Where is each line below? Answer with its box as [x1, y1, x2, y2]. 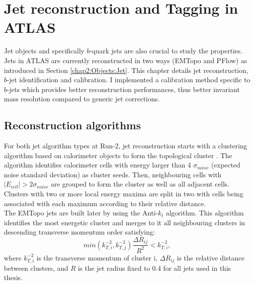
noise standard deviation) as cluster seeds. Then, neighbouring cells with [4, 169, 222, 179]
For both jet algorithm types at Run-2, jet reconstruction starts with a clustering [4, 141, 247, 151]
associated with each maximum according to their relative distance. [4, 198, 206, 208]
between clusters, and [4, 262, 69, 273]
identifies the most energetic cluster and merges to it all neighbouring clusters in [4, 217, 245, 227]
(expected [211, 160, 240, 170]
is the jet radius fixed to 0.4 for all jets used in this [78, 262, 231, 273]
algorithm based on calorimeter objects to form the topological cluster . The [4, 150, 232, 160]
